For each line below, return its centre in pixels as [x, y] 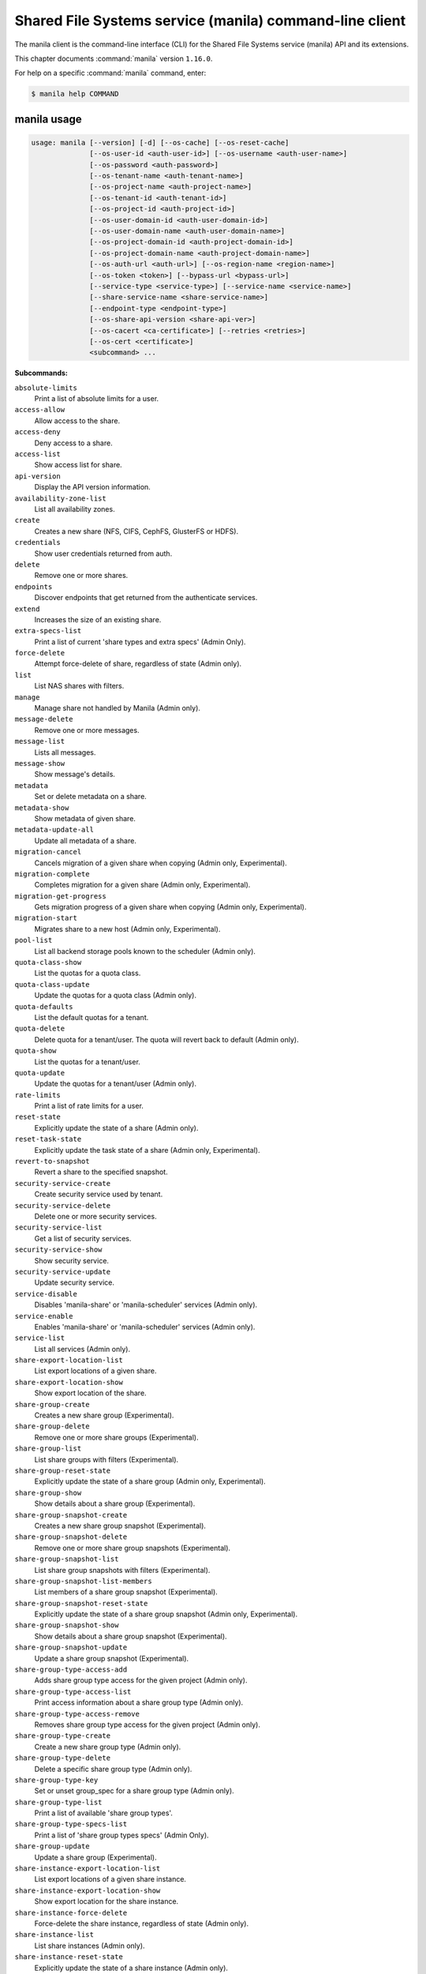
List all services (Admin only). [82, 1349]
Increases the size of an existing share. [98, 619]
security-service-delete [62, 1205]
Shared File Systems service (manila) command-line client [210, 21]
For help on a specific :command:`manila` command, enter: [110, 73]
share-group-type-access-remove [77, 1714]
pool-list [34, 940]
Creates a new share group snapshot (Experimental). [120, 1526]
